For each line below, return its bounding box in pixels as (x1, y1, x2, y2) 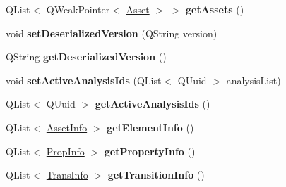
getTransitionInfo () (107, 167, 205, 182)
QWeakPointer (46, 2, 110, 16)
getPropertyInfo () (104, 143, 196, 158)
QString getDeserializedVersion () (6, 49, 167, 64)
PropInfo (46, 143, 85, 158)
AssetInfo (46, 120, 88, 134)
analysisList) (226, 72, 281, 87)
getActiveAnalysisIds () (95, 96, 210, 111)
